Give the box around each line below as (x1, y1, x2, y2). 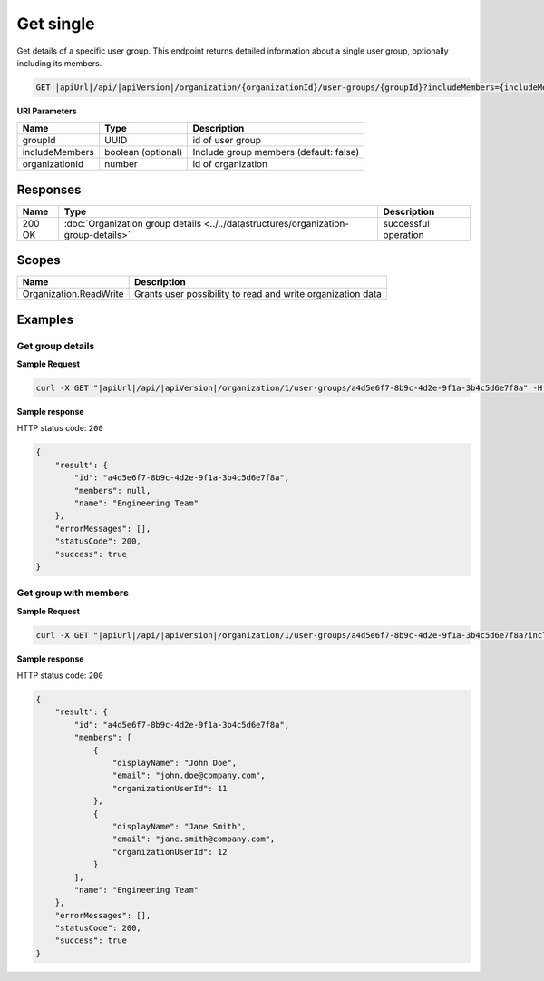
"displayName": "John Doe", (112, 758, 238, 768)
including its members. (16, 57, 102, 68)
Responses (16, 181, 82, 197)
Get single (16, 14, 95, 34)
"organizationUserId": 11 (112, 783, 228, 793)
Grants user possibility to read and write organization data (133, 288, 383, 300)
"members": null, (73, 486, 151, 495)
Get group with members (16, 586, 129, 599)
